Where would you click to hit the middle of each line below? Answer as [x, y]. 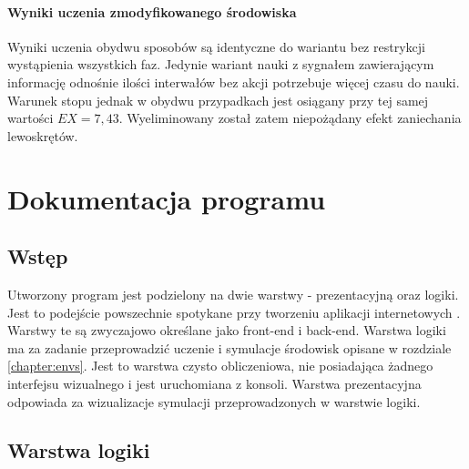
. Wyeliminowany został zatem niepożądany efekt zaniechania [290, 118]
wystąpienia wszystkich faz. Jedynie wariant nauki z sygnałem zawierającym [221, 64]
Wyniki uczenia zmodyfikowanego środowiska [152, 11]
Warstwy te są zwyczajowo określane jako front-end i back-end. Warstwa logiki [227, 330]
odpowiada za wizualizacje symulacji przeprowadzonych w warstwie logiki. [214, 401]
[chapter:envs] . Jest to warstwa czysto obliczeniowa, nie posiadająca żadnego [220, 366]
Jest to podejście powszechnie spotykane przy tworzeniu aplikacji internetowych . [234, 312]
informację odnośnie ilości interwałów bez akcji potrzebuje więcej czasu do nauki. [234, 82]
